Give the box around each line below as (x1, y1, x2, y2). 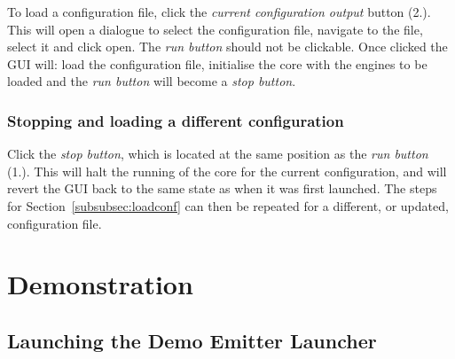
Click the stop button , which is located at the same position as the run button (7, 144, 428, 163)
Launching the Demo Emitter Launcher (7, 326, 377, 354)
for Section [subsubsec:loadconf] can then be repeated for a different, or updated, (7, 196, 449, 215)
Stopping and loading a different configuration (7, 109, 344, 131)
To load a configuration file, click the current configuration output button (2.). (7, 3, 431, 20)
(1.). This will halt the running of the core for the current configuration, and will (7, 161, 447, 180)
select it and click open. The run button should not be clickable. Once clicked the (7, 37, 448, 56)
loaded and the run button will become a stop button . (7, 72, 296, 90)
